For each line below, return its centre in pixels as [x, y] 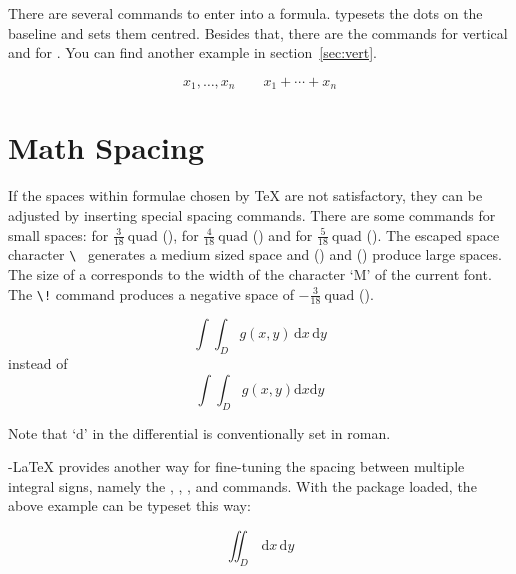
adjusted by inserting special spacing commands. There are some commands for [252, 214]
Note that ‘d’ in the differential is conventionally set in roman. [199, 432]
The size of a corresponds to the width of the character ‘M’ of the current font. [250, 274]
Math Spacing [106, 147]
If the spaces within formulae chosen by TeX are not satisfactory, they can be [245, 195]
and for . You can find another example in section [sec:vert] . [192, 52]
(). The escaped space [433, 234]
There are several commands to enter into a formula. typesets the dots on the [245, 13]
